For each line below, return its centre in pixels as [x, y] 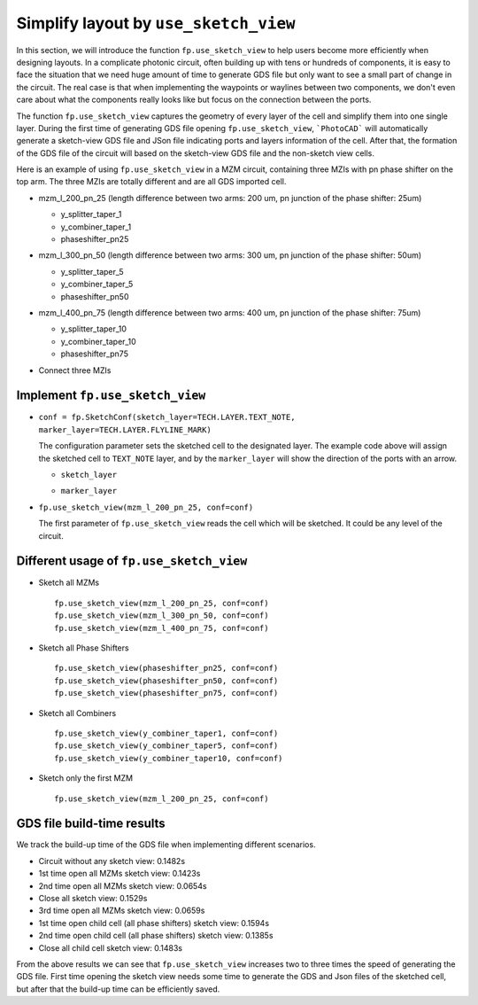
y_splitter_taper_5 [92, 271]
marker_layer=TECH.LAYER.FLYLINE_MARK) [125, 429]
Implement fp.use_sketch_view [111, 396]
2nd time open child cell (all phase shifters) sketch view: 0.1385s [156, 936]
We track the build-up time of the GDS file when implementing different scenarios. [166, 845]
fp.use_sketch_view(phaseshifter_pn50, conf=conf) [166, 681]
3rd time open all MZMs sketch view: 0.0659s [122, 911]
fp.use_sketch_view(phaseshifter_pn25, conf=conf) [166, 668]
